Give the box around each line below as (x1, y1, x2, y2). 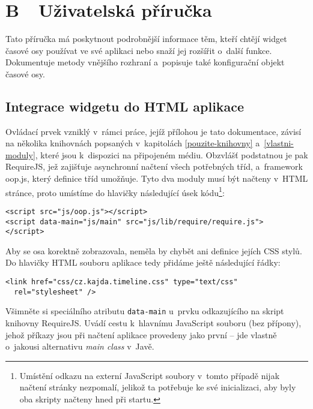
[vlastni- (264, 137, 294, 149)
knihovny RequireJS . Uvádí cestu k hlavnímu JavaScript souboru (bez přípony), (5, 317, 302, 329)
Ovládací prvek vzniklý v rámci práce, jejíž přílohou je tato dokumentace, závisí (5, 125, 302, 137)
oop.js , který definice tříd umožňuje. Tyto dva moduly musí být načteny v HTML (5, 172, 308, 185)
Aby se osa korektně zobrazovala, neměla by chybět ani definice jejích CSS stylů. (5, 244, 302, 257)
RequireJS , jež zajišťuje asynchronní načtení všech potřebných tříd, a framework (5, 160, 303, 173)
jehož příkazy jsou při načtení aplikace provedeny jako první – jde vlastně (5, 328, 277, 341)
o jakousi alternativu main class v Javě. (5, 340, 154, 353)
